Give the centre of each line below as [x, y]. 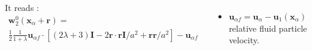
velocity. [244, 40]
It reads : [22, 7]
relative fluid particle [268, 28]
